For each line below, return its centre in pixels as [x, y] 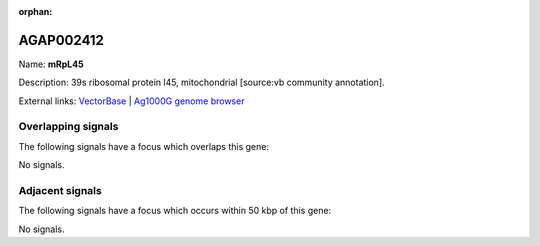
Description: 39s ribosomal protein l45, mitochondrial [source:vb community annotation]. [201, 82]
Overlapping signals [68, 127]
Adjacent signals [60, 190]
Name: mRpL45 [51, 64]
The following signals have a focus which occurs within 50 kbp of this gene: [175, 211]
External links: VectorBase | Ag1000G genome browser [131, 101]
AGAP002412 [61, 40]
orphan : [35, 11]
